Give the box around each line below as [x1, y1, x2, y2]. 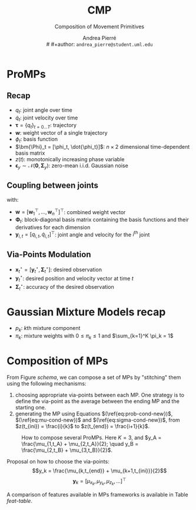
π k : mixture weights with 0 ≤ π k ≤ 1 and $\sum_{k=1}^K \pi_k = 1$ [15, 332, 174, 341]
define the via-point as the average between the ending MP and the [15, 398, 180, 405]
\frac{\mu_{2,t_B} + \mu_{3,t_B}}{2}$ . [21, 446, 112, 454]
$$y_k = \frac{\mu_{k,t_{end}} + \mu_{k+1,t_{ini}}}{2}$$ [32, 467, 167, 474]
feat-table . [6, 497, 33, 504]
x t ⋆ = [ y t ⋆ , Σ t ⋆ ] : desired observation [15, 265, 102, 274]
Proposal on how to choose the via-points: [6, 458, 109, 465]
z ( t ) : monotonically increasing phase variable [15, 155, 125, 162]
